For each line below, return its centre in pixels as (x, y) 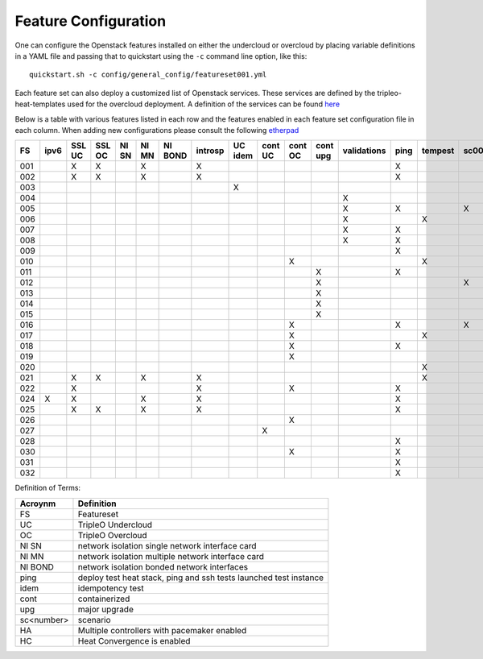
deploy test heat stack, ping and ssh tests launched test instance (201, 578)
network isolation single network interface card (167, 545)
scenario (95, 620)
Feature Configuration (91, 21)
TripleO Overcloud (113, 535)
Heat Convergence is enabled (134, 640)
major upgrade (106, 609)
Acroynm (38, 504)
